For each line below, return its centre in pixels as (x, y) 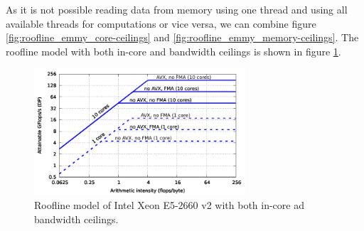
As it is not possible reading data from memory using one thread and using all (177, 9)
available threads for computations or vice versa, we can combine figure (161, 23)
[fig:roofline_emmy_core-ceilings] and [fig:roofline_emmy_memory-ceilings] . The (182, 37)
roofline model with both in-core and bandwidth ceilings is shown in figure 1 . (173, 51)
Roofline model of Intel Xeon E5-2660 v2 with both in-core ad (169, 205)
